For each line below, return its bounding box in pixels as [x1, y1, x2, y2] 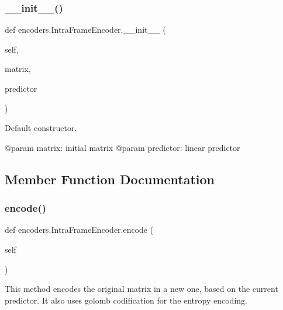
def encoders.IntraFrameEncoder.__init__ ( [5, 23, 166, 36]
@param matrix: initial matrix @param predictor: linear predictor [5, 141, 240, 153]
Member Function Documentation [5, 170, 215, 188]
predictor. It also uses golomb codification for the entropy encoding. [5, 294, 247, 306]
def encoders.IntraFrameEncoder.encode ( [5, 223, 154, 236]
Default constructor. [5, 122, 77, 134]
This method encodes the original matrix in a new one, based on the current [5, 283, 278, 295]
